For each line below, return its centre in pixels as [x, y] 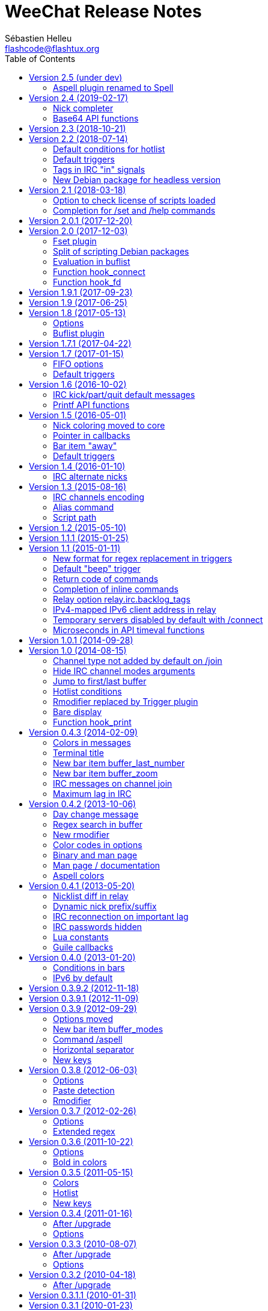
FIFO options [78, 364]
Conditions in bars [89, 967]
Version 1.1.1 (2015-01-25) [79, 538]
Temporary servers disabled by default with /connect [158, 619]
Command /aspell [88, 1039]
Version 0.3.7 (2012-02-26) [83, 1111]
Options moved [83, 1018]
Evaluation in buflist [92, 261]
